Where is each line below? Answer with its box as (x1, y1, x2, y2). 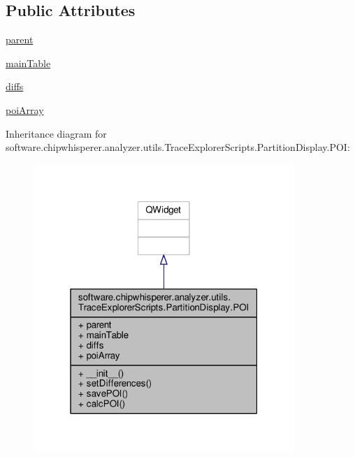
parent (6, 32, 34, 47)
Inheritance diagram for (6, 126, 107, 140)
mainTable (6, 55, 51, 70)
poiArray (6, 102, 44, 117)
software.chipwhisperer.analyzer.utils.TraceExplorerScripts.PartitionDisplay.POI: (6, 140, 350, 154)
